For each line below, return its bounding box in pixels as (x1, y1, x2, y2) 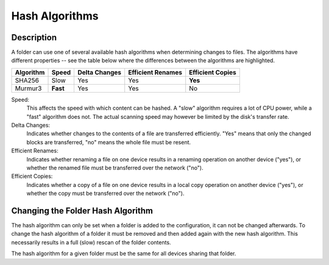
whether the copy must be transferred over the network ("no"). (26, 189, 185, 197)
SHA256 (15, 76, 40, 85)
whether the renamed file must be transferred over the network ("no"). (26, 164, 203, 171)
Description (11, 32, 57, 43)
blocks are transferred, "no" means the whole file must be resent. (26, 138, 191, 146)
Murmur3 (15, 84, 42, 93)
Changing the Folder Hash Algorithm (11, 205, 154, 216)
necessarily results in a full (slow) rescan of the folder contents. (11, 238, 171, 246)
